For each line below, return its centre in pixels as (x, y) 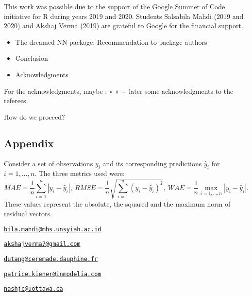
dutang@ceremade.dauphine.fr (51, 259)
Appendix (29, 143)
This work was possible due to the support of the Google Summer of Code (115, 6)
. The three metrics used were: (80, 173)
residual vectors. (28, 214)
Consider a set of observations (49, 163)
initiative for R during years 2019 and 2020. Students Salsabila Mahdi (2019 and (124, 16)
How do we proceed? (34, 116)
